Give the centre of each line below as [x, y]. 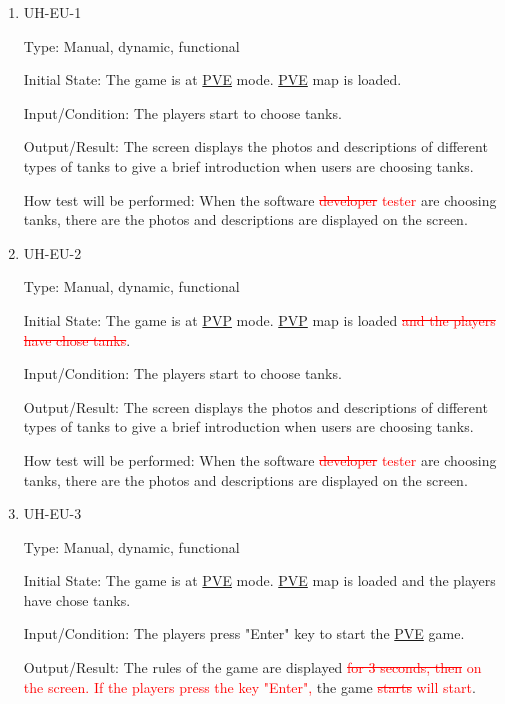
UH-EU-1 [52, 12]
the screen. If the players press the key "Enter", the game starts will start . [249, 686]
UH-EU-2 [52, 252]
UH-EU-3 [52, 513]
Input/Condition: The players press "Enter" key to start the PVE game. [244, 633]
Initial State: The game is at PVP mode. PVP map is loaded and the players [259, 319]
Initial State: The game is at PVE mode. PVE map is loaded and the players [259, 580]
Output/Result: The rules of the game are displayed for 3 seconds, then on [252, 667]
